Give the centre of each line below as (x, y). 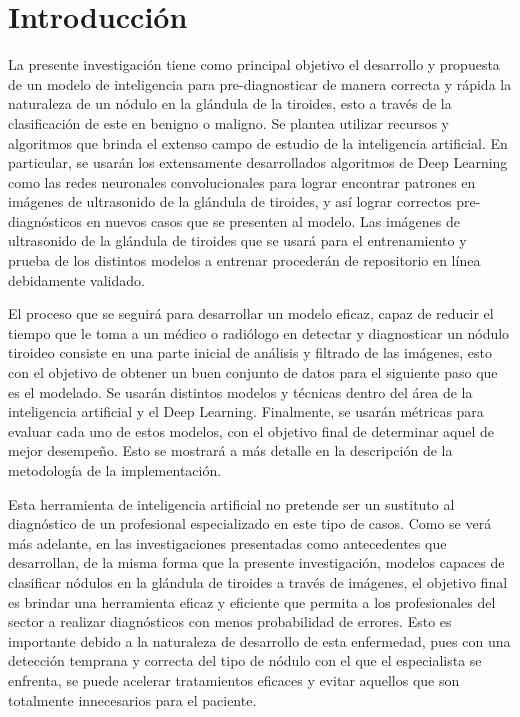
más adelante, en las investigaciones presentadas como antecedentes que (227, 542)
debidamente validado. (76, 279)
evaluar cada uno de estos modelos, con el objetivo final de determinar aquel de (251, 430)
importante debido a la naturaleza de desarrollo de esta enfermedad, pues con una (259, 640)
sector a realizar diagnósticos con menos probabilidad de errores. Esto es (230, 621)
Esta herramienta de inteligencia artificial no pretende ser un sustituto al (231, 503)
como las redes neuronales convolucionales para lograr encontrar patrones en (242, 181)
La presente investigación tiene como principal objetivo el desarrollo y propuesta (254, 64)
